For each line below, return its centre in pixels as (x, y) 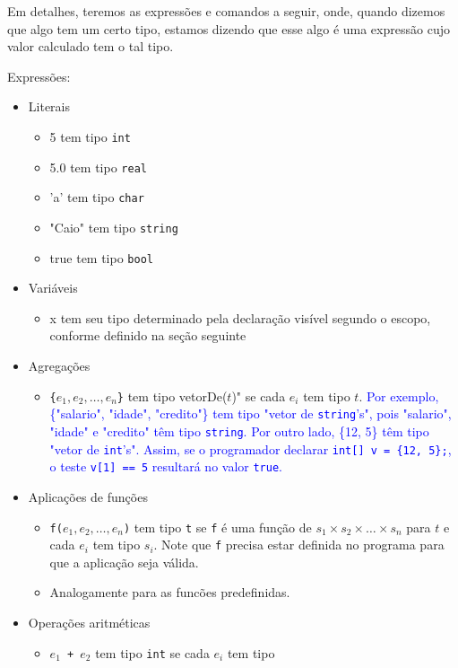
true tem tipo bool (101, 257)
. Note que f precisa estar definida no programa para (299, 545)
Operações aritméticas (89, 622)
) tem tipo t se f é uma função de (217, 527)
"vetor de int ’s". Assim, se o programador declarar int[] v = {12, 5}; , (251, 448)
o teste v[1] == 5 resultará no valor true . (166, 466)
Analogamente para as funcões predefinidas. (170, 592)
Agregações (59, 366)
